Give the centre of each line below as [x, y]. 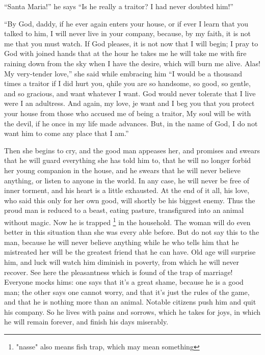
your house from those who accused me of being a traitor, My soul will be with [128, 113]
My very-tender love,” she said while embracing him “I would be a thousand [123, 73]
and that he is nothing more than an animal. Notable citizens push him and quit [130, 302]
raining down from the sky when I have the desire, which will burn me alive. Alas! [132, 63]
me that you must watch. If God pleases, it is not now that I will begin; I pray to [131, 43]
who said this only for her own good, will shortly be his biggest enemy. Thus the [130, 200]
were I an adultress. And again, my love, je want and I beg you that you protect [129, 103]
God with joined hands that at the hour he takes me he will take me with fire [125, 53]
